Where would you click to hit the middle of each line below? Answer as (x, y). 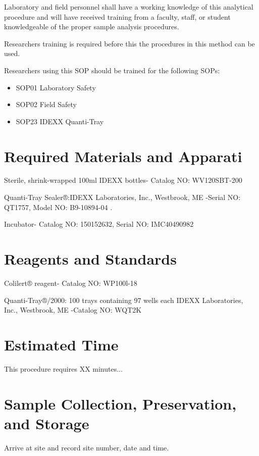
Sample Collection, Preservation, (120, 403)
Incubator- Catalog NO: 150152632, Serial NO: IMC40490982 (99, 224)
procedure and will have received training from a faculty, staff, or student (117, 16)
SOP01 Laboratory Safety (56, 87)
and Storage (47, 423)
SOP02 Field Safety (46, 104)
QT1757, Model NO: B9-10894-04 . (58, 207)
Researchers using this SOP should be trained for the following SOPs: (112, 70)
